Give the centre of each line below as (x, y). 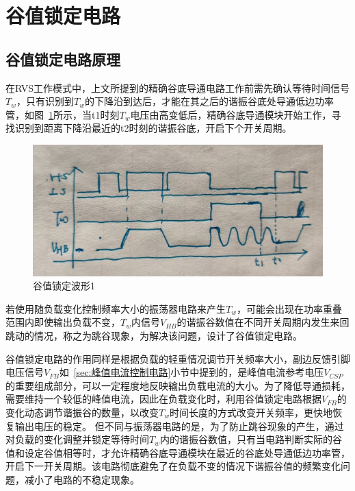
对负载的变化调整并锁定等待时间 (77, 439)
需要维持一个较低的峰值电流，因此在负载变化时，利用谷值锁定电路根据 (163, 399)
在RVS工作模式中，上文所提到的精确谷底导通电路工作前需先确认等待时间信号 (178, 87)
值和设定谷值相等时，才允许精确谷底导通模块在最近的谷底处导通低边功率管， (178, 452)
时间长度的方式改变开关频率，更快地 (251, 412)
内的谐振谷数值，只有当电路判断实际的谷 (251, 439)
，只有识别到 (45, 101)
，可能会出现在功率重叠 (289, 308)
